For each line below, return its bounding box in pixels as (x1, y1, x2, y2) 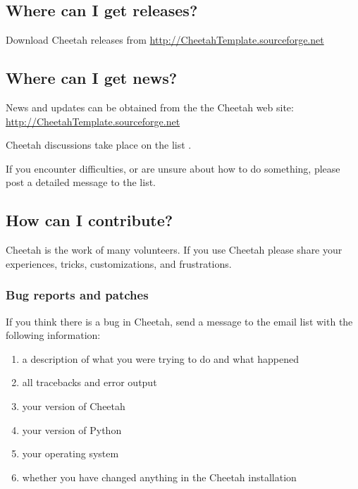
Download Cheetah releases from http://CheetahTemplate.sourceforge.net (6, 32, 324, 47)
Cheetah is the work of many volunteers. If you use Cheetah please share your (6, 242, 342, 257)
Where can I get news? (6, 67, 178, 89)
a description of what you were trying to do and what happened (22, 351, 300, 366)
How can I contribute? (6, 209, 173, 231)
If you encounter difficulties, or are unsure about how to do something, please (6, 161, 340, 175)
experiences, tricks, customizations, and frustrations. (6, 256, 232, 271)
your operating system (22, 446, 119, 461)
